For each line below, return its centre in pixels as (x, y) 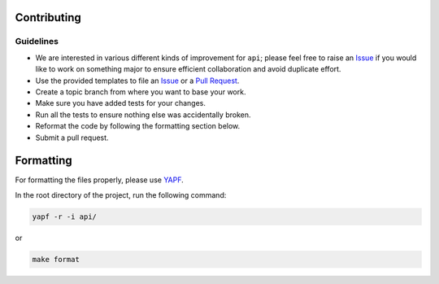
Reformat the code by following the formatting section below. (138, 126)
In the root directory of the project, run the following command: (121, 194)
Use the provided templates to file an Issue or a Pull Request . (137, 81)
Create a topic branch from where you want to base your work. (141, 92)
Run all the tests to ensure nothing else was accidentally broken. (143, 115)
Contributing (48, 17)
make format (56, 259)
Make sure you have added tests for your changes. (121, 103)
